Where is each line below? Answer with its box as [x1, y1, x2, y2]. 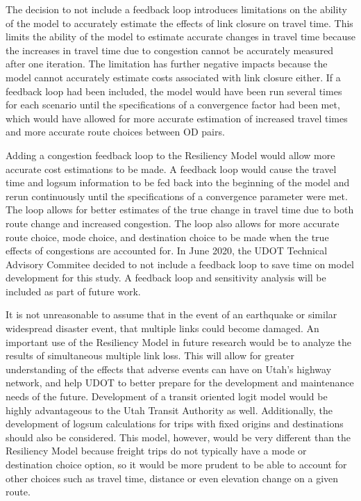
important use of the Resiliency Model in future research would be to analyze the [6, 334, 351, 349]
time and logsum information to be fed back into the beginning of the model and [6, 175, 350, 190]
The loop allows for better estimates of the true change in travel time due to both [6, 202, 354, 217]
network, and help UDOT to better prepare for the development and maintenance [6, 375, 354, 390]
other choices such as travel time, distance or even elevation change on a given [6, 470, 339, 485]
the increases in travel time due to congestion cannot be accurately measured [6, 42, 334, 57]
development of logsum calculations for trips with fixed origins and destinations [6, 416, 344, 431]
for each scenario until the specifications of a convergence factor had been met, [6, 97, 340, 112]
